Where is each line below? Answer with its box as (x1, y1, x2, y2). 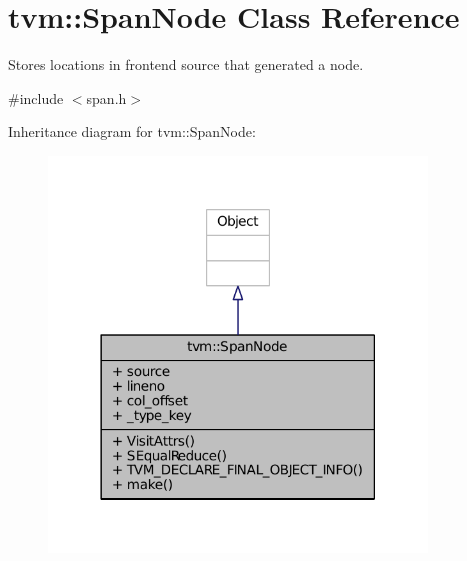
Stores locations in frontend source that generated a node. (8, 54, 364, 75)
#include (8, 87, 64, 108)
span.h (86, 87, 127, 108)
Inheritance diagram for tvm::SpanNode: (8, 121, 256, 142)
